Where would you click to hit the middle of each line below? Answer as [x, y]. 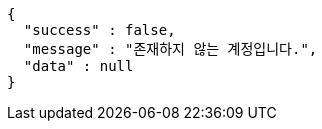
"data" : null [78, 66]
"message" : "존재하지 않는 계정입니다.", [170, 49]
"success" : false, [99, 30]
